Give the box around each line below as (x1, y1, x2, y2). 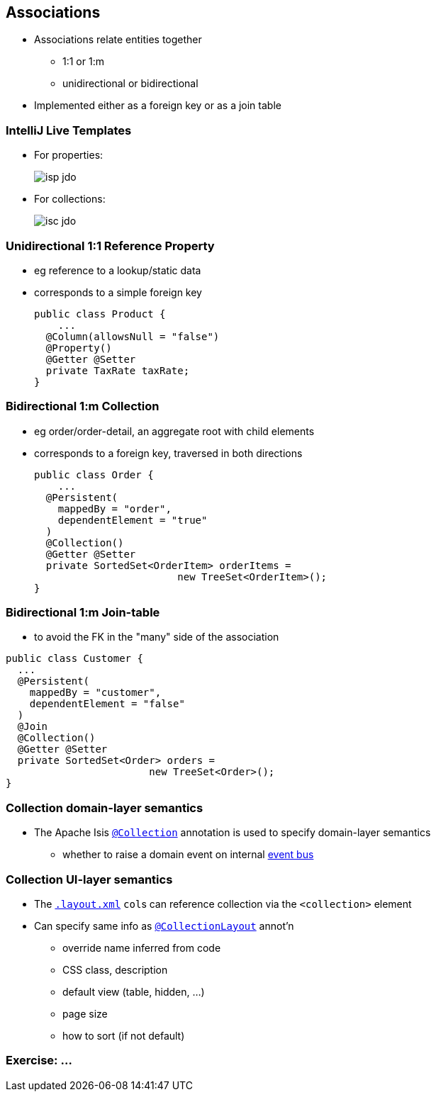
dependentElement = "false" (29, 698, 185, 710)
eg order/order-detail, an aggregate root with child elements (34, 424, 315, 437)
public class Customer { (6, 653, 143, 665)
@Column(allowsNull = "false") (45, 330, 220, 342)
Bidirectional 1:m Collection (6, 399, 160, 414)
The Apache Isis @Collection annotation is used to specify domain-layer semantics (34, 826, 431, 839)
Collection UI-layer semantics (6, 872, 173, 887)
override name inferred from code (62, 941, 221, 954)
